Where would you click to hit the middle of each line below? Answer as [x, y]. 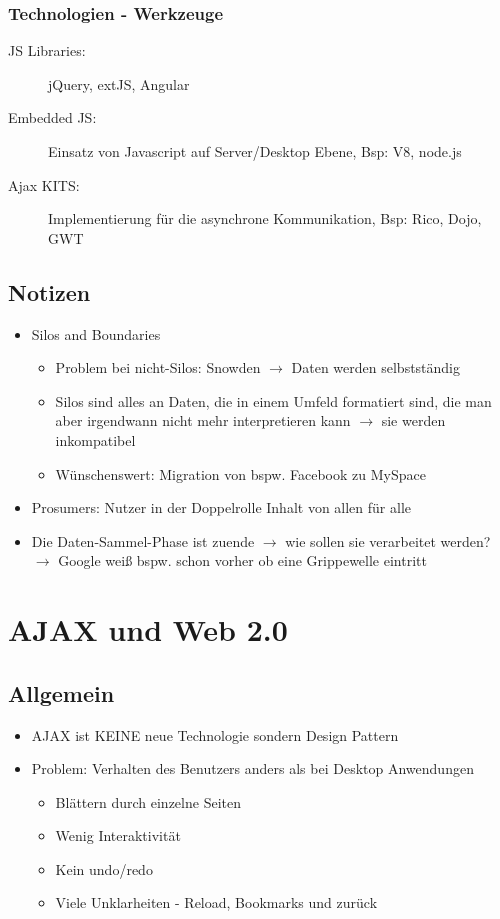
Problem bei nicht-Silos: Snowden [158, 367]
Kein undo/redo [104, 868]
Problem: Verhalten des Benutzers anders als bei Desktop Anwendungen [252, 768]
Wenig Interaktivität [118, 835]
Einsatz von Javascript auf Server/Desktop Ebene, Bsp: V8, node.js [255, 151]
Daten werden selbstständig [376, 367]
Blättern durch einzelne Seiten [148, 801]
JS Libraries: [47, 50]
